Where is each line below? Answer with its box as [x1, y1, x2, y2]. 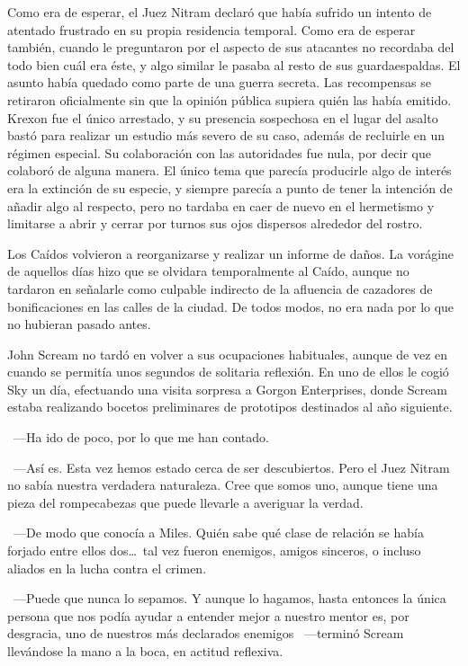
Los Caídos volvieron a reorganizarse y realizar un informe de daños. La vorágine [7, 244, 454, 262]
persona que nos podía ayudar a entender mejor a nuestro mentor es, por [7, 606, 409, 625]
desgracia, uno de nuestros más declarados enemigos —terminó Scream [7, 624, 404, 643]
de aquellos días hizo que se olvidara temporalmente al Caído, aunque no [7, 262, 409, 280]
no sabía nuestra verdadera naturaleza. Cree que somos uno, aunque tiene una [7, 475, 438, 494]
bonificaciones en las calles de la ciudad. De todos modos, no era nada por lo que [7, 297, 454, 315]
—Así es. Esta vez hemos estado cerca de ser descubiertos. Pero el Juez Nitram [13, 457, 450, 476]
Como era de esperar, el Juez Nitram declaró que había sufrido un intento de [7, 3, 432, 21]
